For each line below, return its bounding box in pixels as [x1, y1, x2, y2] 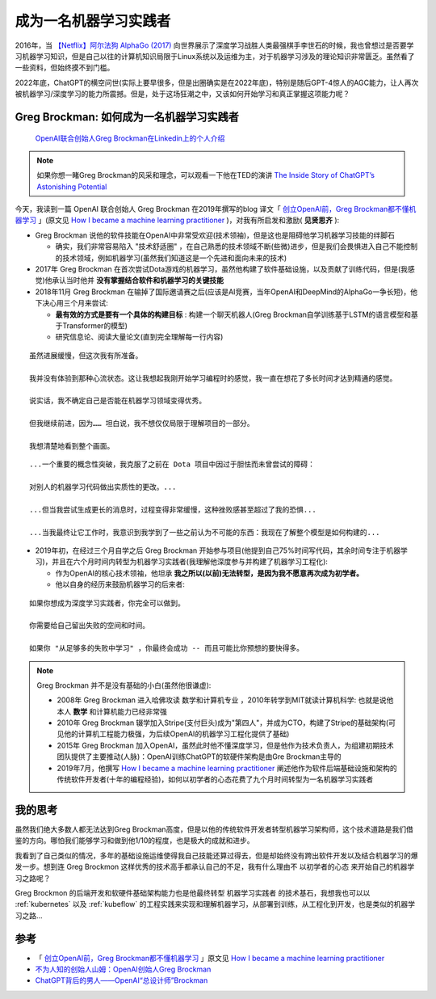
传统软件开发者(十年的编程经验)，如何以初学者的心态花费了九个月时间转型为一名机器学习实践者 [57, 774, 374, 784]
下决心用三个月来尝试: [35, 298, 109, 308]
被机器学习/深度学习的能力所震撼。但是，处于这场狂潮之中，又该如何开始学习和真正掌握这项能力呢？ [15, 89, 350, 99]
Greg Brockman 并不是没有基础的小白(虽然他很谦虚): [36, 680, 212, 690]
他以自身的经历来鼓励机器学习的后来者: [55, 580, 186, 589]
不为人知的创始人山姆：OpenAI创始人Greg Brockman [35, 964, 212, 974]
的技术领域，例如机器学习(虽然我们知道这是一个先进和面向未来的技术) [55, 253, 287, 263]
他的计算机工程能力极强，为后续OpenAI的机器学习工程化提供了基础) [63, 729, 290, 739]
